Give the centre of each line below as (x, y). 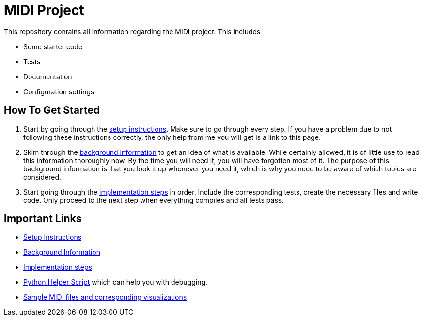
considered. (42, 177)
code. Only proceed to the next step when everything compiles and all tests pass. (154, 200)
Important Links (43, 219)
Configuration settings (59, 91)
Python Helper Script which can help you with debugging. (116, 282)
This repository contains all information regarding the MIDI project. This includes (132, 31)
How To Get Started (52, 110)
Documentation (48, 76)
